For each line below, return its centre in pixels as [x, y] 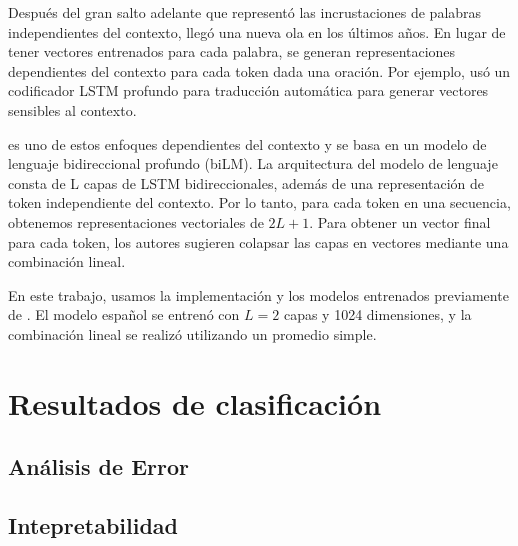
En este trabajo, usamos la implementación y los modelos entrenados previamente [258, 294]
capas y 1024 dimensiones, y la [377, 314]
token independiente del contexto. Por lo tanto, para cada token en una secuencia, [259, 202]
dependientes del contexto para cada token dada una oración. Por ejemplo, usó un [259, 70]
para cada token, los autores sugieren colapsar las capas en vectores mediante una [258, 241]
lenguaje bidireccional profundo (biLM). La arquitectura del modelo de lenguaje [253, 163]
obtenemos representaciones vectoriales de [136, 221]
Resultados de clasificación [195, 402]
